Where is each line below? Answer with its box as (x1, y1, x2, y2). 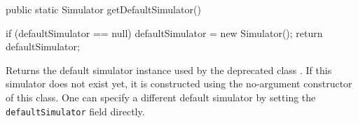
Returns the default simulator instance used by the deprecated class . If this (6, 62, 332, 77)
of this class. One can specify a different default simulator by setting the (6, 89, 316, 104)
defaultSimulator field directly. (6, 103, 145, 118)
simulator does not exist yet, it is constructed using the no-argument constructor (6, 76, 352, 91)
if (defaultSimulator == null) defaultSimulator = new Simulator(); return (6, 25, 323, 40)
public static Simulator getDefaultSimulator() (6, 2, 201, 16)
